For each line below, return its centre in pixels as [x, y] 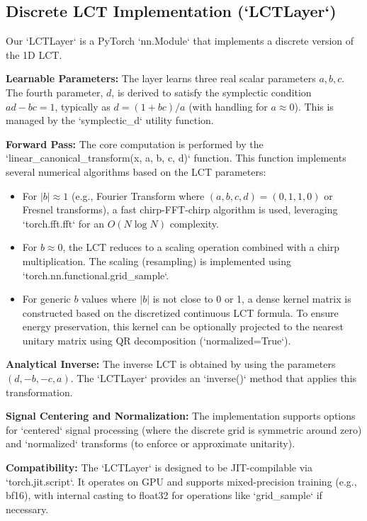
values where [109, 299]
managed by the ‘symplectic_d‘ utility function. [110, 120]
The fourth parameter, [55, 92]
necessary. [27, 509]
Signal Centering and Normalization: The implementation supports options [181, 416]
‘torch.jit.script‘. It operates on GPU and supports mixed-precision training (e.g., [181, 481]
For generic [46, 299]
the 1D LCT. [34, 54]
